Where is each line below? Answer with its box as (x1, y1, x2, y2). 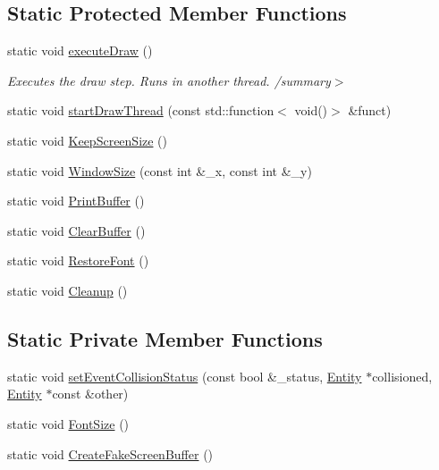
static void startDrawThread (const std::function (7, 101, 274, 120)
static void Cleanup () (7, 281, 128, 299)
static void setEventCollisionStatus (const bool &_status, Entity (7, 366, 362, 385)
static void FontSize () (7, 414, 130, 432)
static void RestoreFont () (7, 251, 149, 270)
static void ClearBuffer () (7, 221, 146, 239)
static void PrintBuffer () (7, 191, 145, 210)
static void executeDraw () (7, 41, 153, 60)
